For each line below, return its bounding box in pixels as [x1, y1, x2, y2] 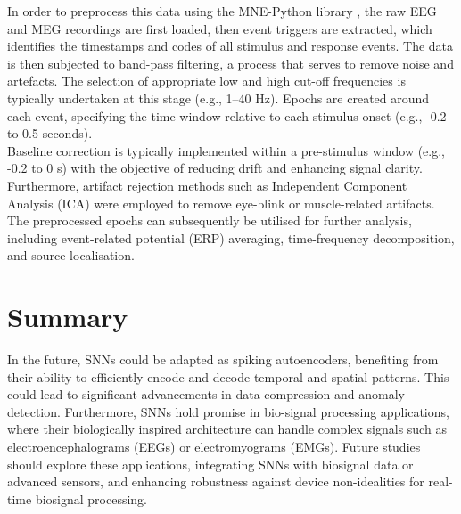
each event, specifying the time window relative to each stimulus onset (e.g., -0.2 [7, 106, 447, 125]
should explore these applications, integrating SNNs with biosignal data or [7, 454, 414, 473]
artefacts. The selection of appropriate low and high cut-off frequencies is [7, 71, 406, 90]
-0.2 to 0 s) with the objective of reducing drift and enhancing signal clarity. [7, 159, 423, 177]
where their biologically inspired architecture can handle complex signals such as [7, 420, 447, 438]
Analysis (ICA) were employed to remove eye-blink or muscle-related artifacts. [7, 193, 435, 212]
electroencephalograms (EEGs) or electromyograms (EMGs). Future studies [7, 437, 421, 455]
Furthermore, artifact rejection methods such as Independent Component [7, 175, 407, 194]
